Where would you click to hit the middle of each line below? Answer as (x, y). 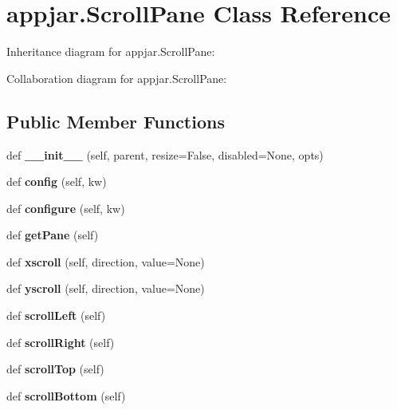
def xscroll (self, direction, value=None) (106, 261)
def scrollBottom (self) (66, 395)
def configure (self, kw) (66, 208)
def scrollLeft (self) (56, 315)
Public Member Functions (116, 121)
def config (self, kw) (57, 181)
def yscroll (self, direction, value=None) (106, 288)
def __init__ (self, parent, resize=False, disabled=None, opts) (165, 154)
